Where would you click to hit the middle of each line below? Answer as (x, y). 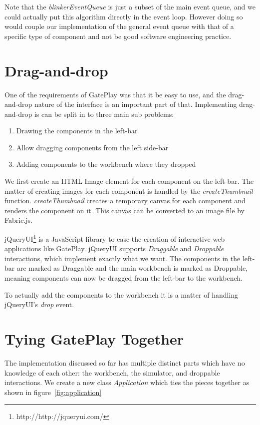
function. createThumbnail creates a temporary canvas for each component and (125, 201)
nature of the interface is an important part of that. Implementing (135, 104)
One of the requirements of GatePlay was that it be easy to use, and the (115, 94)
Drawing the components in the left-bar (77, 131)
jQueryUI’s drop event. (39, 304)
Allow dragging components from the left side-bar (92, 147)
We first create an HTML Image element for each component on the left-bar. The (129, 181)
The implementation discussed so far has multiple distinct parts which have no (125, 362)
